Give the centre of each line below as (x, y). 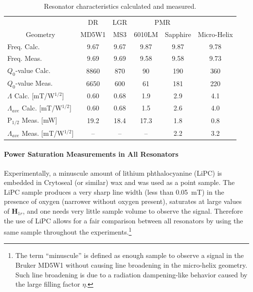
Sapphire (178, 34)
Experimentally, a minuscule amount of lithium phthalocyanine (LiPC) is (113, 173)
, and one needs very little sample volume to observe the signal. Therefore (133, 210)
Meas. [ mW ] (39, 120)
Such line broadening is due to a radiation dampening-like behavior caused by (131, 274)
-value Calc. (33, 70)
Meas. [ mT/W (43, 133)
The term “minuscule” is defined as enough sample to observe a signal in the (129, 255)
